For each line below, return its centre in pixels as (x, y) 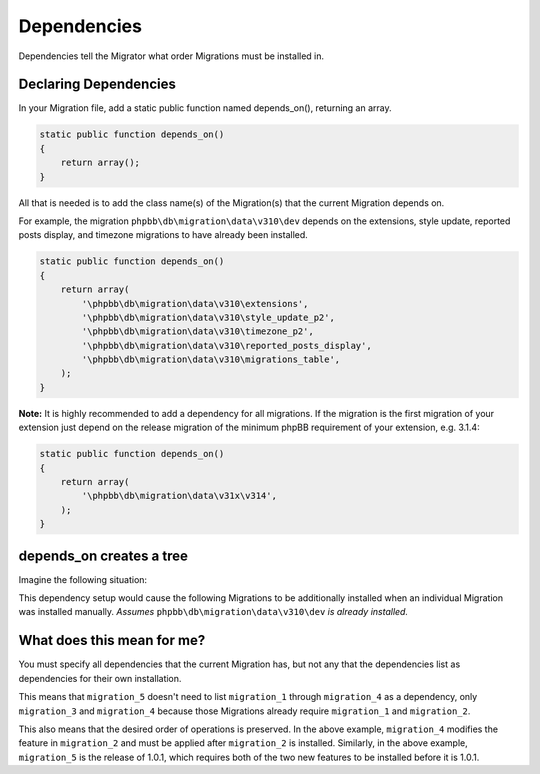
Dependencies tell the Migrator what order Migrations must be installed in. (171, 56)
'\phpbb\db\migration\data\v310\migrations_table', (211, 359)
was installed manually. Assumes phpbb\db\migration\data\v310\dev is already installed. (213, 612)
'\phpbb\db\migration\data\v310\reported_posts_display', (226, 345)
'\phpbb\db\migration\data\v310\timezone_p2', (197, 331)
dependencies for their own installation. (100, 678)
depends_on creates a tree (103, 555)
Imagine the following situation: (83, 579)
